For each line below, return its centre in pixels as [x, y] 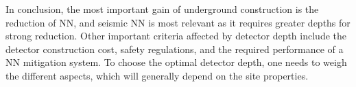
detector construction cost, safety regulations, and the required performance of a [175, 49]
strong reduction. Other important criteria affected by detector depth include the [176, 36]
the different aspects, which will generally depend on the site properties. [157, 75]
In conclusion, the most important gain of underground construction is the [162, 9]
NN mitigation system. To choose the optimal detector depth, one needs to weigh [176, 62]
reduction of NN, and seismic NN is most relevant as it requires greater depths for [178, 22]
